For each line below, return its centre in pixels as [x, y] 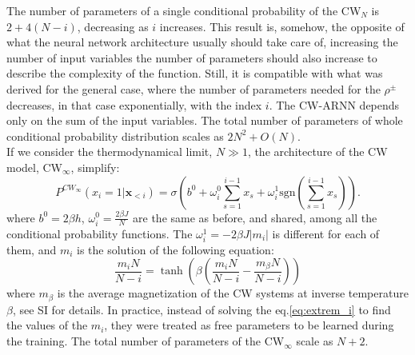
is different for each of [326, 233]
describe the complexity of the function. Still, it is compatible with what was [195, 73]
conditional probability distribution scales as [115, 136]
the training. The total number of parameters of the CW [146, 341]
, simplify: [95, 167]
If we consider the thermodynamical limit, [110, 152]
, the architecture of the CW [317, 152]
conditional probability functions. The [100, 233]
